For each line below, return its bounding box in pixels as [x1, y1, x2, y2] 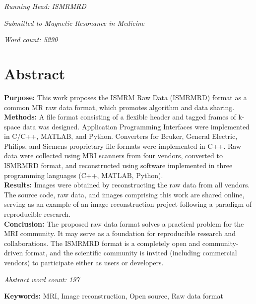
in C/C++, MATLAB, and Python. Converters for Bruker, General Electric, [4, 131, 238, 141]
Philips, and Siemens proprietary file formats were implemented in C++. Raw [4, 140, 241, 151]
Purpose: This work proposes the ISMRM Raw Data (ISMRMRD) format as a [4, 92, 247, 102]
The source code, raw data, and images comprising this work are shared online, [4, 189, 245, 199]
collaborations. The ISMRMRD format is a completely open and [4, 238, 200, 248]
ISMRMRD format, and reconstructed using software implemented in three [4, 160, 233, 171]
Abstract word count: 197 [4, 274, 80, 284]
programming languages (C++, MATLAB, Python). [4, 170, 163, 180]
